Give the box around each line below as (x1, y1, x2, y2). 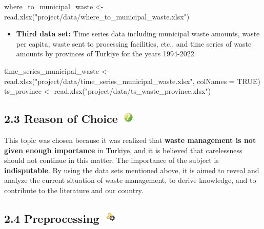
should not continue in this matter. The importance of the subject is (4, 155, 219, 165)
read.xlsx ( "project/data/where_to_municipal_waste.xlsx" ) (4, 11, 190, 22)
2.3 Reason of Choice (4, 111, 118, 127)
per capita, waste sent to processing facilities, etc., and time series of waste (16, 38, 252, 49)
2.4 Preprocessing (4, 210, 99, 226)
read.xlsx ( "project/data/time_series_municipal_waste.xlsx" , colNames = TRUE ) (4, 75, 260, 86)
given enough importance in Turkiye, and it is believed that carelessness (4, 144, 242, 155)
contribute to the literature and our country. (4, 184, 144, 195)
